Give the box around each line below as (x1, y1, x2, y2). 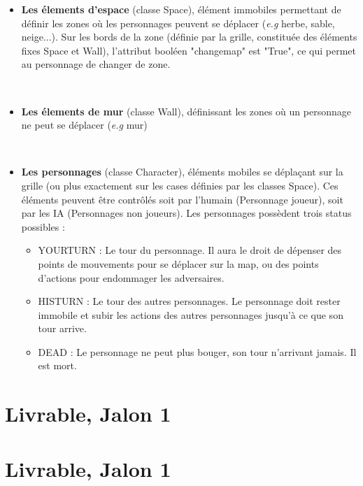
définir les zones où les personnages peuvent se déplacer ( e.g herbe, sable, (21, 15, 335, 30)
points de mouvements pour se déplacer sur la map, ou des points (38, 256, 319, 271)
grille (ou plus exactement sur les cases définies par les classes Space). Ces (21, 178, 339, 192)
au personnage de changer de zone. (21, 57, 171, 71)
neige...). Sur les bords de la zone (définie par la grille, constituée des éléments (21, 29, 357, 44)
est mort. (38, 358, 77, 373)
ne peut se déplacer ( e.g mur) (21, 117, 148, 132)
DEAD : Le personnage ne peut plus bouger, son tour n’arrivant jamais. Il (38, 344, 357, 359)
